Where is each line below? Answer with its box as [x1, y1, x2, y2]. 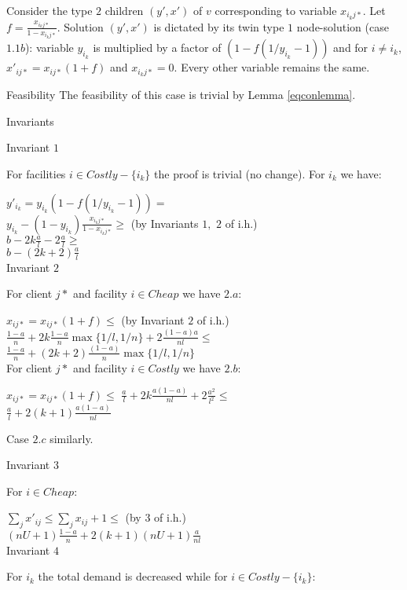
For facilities [6, 165, 66, 181]
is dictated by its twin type [153, 18, 284, 35]
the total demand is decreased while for [38, 568, 228, 585]
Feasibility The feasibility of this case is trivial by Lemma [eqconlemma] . [6, 86, 356, 103]
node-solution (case [296, 18, 389, 35]
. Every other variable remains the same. [174, 59, 370, 75]
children [104, 2, 144, 18]
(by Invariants [130, 214, 199, 231]
